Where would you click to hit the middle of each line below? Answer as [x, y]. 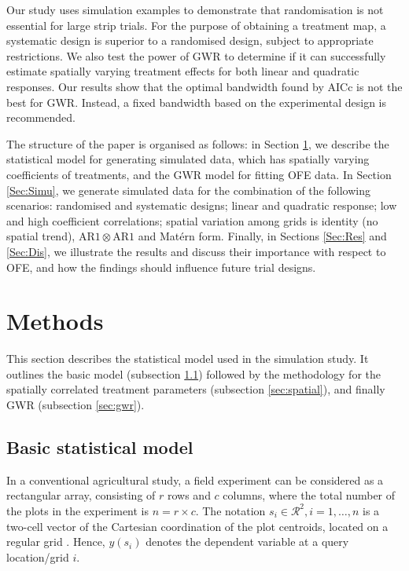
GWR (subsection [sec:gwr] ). [76, 404]
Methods [55, 321]
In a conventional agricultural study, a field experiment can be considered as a [195, 479]
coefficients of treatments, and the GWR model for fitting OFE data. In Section [199, 174]
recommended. [41, 117]
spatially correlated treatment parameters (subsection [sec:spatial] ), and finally [196, 389]
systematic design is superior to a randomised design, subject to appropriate [190, 40]
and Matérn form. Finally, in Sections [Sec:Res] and [262, 236]
